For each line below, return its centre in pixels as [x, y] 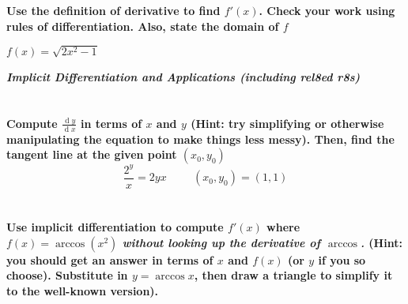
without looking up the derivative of [221, 242]
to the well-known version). [83, 290]
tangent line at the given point [92, 154]
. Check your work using [327, 11]
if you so [342, 259]
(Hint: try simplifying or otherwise [287, 123]
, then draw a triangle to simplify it [293, 275]
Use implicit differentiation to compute [115, 227]
